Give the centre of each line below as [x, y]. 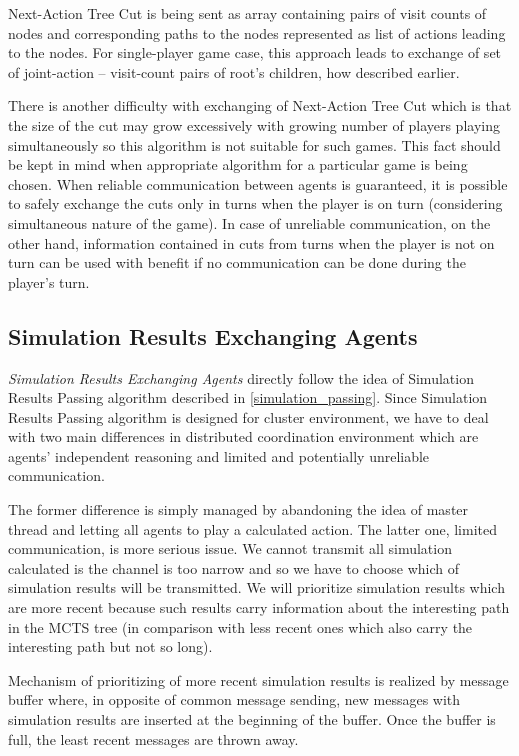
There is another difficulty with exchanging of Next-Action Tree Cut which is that [260, 105]
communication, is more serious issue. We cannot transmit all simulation [230, 548]
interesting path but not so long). [110, 646]
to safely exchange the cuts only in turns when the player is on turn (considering [255, 203]
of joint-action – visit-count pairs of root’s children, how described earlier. [234, 71]
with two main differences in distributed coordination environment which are [243, 436]
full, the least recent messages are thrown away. [153, 738]
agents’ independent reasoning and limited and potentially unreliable [219, 455]
